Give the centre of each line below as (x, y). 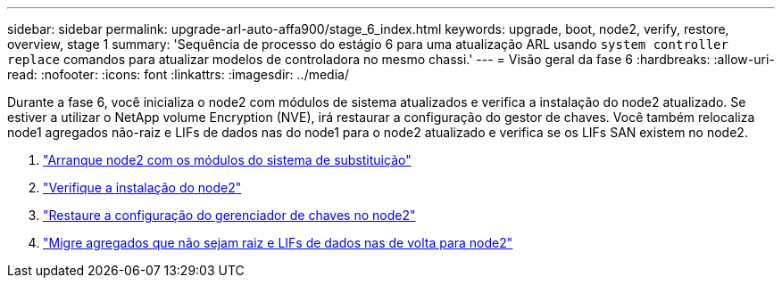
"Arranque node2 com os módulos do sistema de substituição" (227, 160)
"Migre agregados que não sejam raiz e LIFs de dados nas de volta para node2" (278, 243)
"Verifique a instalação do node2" (142, 187)
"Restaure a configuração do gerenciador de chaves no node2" (229, 215)
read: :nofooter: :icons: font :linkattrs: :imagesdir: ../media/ (178, 74)
